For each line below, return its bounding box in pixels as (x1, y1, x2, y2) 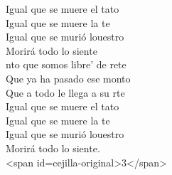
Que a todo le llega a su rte (6, 85, 125, 100)
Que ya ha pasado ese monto (6, 70, 131, 85)
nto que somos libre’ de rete (6, 57, 127, 72)
